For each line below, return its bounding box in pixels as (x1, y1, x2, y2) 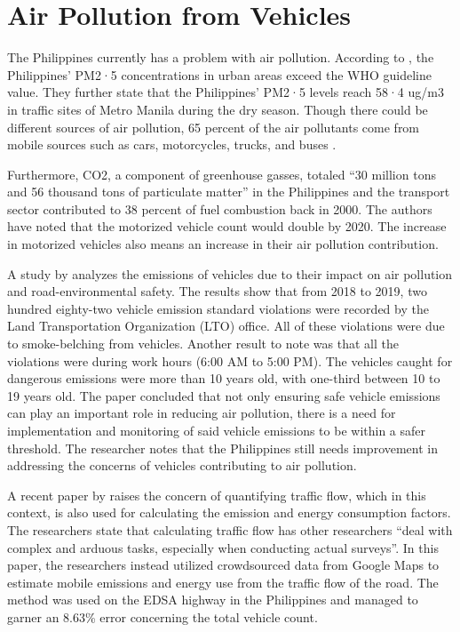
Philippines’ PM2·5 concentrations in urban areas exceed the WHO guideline (7, 65, 432, 84)
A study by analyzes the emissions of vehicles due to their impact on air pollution (7, 264, 453, 283)
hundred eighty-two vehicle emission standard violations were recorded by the (7, 299, 429, 317)
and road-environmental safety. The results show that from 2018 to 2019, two (7, 282, 427, 300)
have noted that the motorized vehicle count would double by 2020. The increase (7, 217, 447, 236)
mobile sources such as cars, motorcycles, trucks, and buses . (7, 135, 337, 154)
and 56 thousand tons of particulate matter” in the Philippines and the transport (7, 182, 450, 201)
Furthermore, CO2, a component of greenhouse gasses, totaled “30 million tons (7, 164, 436, 183)
